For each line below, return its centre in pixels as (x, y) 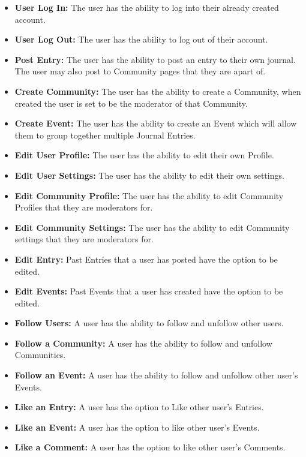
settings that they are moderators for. (84, 239)
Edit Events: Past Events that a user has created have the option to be (149, 291)
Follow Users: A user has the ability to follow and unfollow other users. (149, 323)
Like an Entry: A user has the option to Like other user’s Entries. (139, 407)
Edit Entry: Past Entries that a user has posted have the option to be (146, 259)
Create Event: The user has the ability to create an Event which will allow (156, 123)
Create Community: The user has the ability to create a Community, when (158, 91)
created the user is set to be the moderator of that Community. (131, 103)
